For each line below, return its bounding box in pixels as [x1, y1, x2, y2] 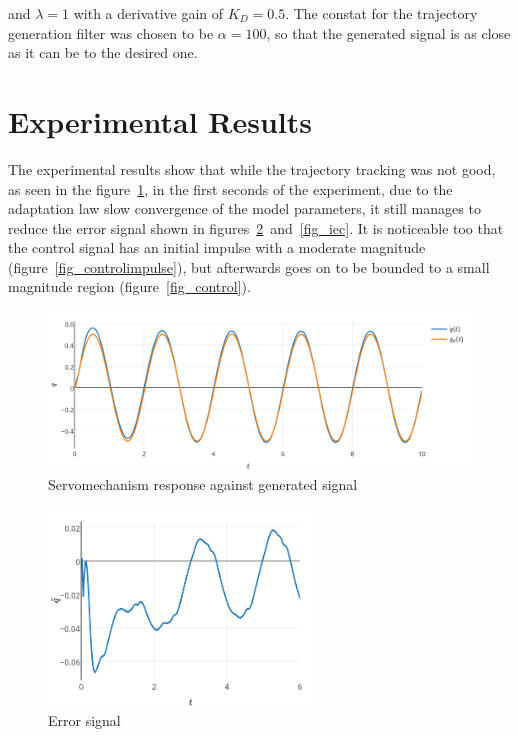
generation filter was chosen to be [8, 22, 214, 43]
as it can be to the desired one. [8, 42, 198, 63]
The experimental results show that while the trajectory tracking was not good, [8, 158, 496, 179]
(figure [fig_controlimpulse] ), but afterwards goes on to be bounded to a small [8, 256, 490, 277]
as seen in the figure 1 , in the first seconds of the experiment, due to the [8, 178, 453, 199]
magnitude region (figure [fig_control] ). [8, 276, 251, 297]
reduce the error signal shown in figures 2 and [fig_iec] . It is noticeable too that [8, 217, 504, 238]
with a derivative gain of [73, 3, 224, 23]
